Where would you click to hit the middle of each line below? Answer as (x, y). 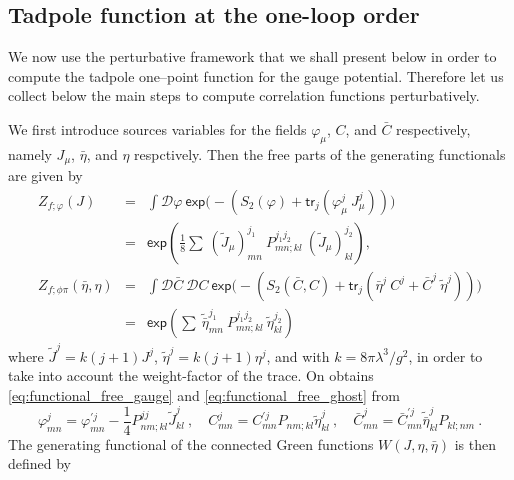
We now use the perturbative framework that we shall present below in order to (252, 56)
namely (30, 153)
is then (475, 443)
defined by (40, 463)
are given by (45, 175)
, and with (298, 355)
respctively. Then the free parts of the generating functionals (320, 153)
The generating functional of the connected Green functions (191, 443)
